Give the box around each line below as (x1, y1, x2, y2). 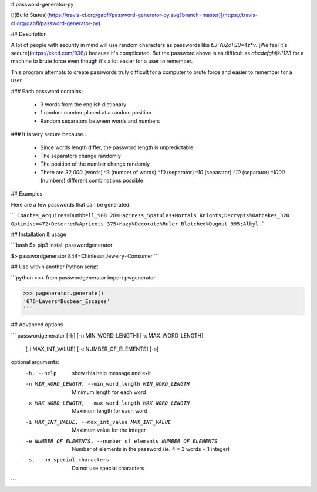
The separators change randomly (40, 152, 122, 159)
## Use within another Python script (11, 263, 99, 270)
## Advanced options (11, 321, 63, 328)
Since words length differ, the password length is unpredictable (40, 144, 194, 151)
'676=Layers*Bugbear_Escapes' (23, 298, 110, 305)
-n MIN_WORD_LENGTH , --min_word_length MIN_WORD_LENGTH (25, 380, 190, 387)
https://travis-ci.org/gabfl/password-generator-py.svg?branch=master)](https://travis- (48, 12, 258, 19)
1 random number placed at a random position (40, 109, 152, 116)
